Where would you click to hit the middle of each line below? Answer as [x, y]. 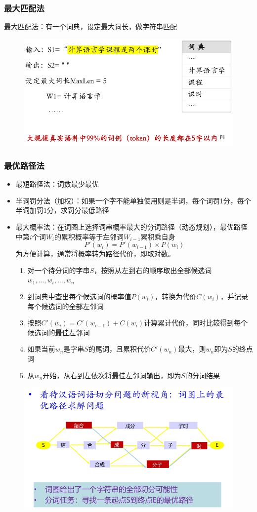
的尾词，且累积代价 [119, 349]
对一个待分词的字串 [59, 270]
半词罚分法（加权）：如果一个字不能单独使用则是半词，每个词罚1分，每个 [133, 200]
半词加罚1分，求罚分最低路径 [62, 210]
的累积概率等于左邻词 [89, 236]
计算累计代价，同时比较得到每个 [196, 323]
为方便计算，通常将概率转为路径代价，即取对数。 [95, 254]
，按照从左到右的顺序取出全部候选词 [153, 270]
